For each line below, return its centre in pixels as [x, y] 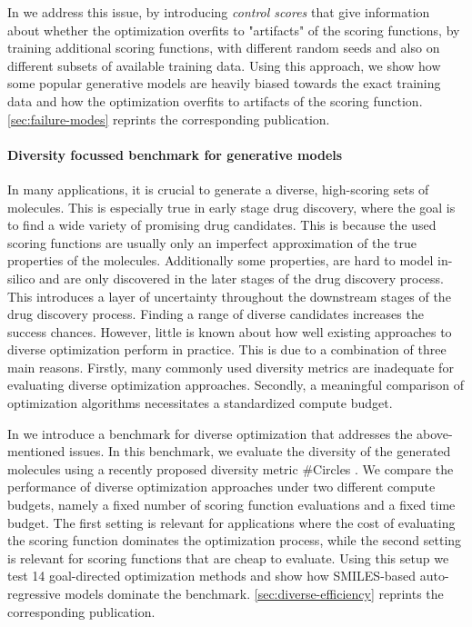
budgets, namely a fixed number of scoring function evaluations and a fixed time [231, 505]
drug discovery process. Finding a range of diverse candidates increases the [216, 314]
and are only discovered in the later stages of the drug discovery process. [241, 278]
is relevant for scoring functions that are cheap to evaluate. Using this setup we [228, 557]
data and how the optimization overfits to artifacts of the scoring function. [215, 100]
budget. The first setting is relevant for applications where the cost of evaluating [231, 522]
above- [435, 433]
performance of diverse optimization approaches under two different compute [221, 487]
